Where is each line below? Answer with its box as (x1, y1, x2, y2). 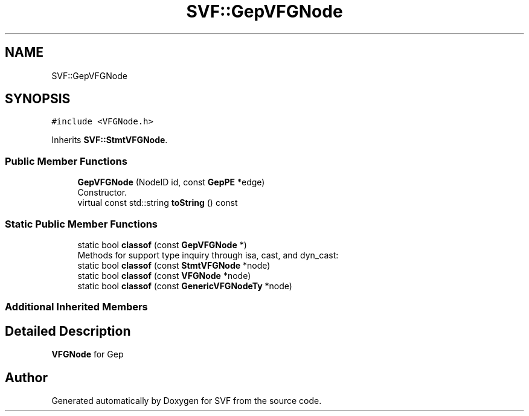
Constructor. (77, 187, 127, 198)
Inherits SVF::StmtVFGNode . (51, 135, 168, 146)
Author (5, 370, 48, 385)
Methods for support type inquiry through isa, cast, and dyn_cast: (77, 249, 339, 260)
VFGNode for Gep (51, 349, 124, 360)
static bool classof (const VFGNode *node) (77, 270, 251, 281)
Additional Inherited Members (5, 301, 148, 313)
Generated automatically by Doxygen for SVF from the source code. (51, 395, 322, 406)
